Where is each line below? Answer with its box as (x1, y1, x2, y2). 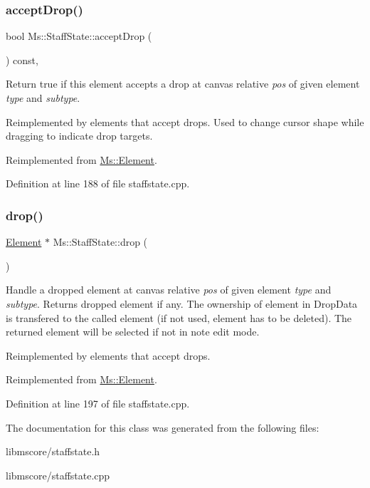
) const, (6, 52, 38, 67)
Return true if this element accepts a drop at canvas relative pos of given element (6, 76, 360, 91)
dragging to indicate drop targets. (6, 128, 153, 143)
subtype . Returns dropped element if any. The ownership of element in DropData (6, 296, 358, 311)
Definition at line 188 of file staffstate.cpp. (6, 176, 190, 191)
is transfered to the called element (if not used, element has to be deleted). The (6, 310, 352, 325)
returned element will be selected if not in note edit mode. (6, 324, 260, 339)
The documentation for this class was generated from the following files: (6, 420, 319, 435)
